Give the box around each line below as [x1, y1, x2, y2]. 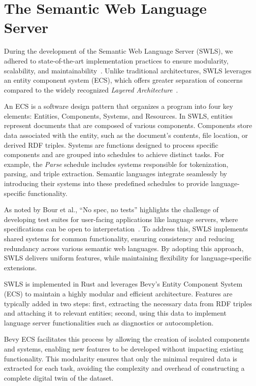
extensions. [4, 262, 37, 272]
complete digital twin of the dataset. [4, 372, 114, 383]
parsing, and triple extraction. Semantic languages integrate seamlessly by [4, 168, 227, 179]
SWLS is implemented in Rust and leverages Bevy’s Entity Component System [4, 279, 243, 289]
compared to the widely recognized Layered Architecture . [4, 84, 178, 95]
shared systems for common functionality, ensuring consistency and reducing [4, 233, 234, 243]
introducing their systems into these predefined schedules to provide [4, 178, 209, 189]
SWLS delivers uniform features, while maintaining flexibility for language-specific [4, 253, 252, 263]
